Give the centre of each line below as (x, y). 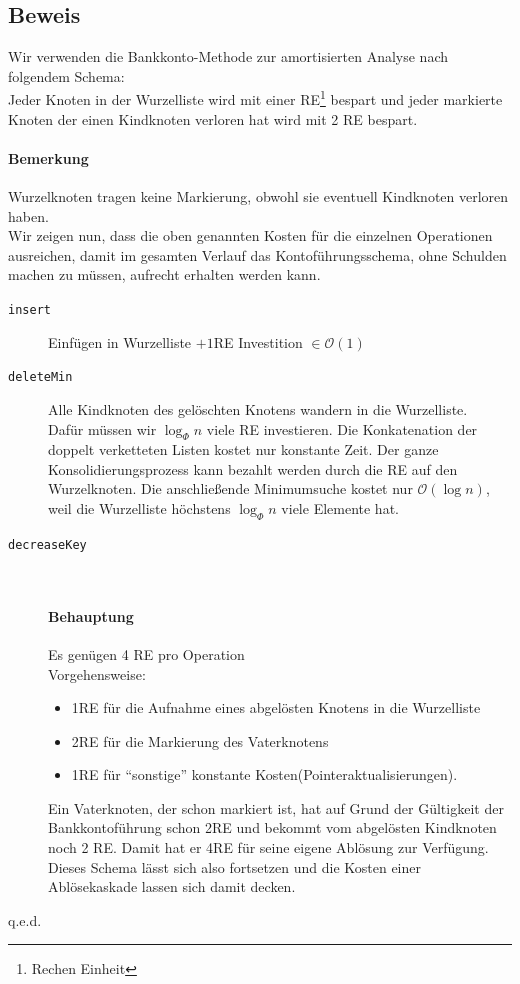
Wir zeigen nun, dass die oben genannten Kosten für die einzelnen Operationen (250, 235)
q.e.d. (25, 919)
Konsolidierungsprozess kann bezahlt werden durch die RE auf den (253, 468)
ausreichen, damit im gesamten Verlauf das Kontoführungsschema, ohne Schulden (257, 254)
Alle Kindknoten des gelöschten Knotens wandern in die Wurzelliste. (258, 408)
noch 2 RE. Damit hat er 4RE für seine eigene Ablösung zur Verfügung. (268, 847)
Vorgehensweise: (97, 673)
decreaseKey (47, 544)
